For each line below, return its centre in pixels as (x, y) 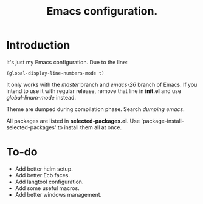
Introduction (38, 45)
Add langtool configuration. (49, 182)
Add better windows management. (58, 194)
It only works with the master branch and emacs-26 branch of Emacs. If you (102, 84)
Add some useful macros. (47, 188)
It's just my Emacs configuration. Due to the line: (67, 62)
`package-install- (163, 121)
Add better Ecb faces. (42, 175)
